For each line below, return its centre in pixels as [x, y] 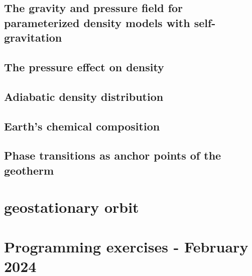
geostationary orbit [72, 207]
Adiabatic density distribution [84, 96]
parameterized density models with [97, 22]
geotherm [29, 170]
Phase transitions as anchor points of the [113, 155]
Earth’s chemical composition [82, 126]
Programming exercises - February [126, 246]
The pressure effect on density [84, 66]
